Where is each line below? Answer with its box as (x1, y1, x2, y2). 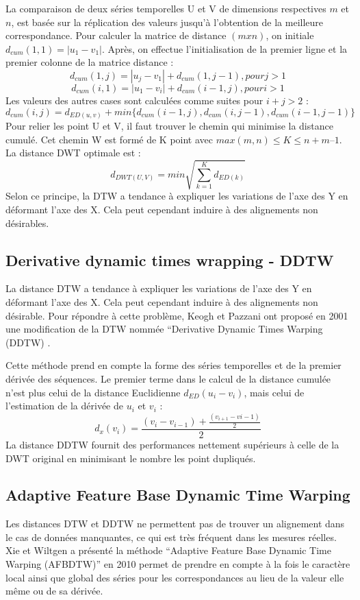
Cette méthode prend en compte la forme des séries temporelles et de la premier (5, 358, 342, 372)
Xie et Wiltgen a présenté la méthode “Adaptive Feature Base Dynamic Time (5, 543, 331, 557)
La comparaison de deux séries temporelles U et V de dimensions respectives (5, 1, 326, 15)
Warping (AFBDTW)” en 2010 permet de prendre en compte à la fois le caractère (5, 557, 350, 571)
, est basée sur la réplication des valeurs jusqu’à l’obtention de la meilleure (11, 14, 324, 29)
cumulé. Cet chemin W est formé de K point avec (5, 132, 214, 146)
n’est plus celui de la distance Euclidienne (5, 385, 181, 399)
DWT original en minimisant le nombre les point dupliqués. (5, 451, 256, 465)
